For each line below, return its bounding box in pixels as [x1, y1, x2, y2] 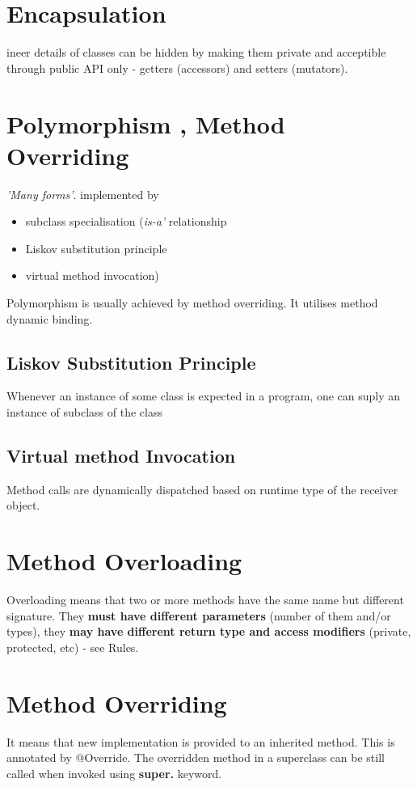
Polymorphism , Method [6, 107, 285, 140]
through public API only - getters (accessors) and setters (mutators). [6, 59, 348, 76]
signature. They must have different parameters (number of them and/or [6, 607, 391, 624]
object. [6, 497, 40, 514]
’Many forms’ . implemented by [6, 185, 159, 202]
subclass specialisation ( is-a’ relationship [25, 213, 227, 230]
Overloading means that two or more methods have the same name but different [6, 591, 404, 608]
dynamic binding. [6, 310, 93, 327]
